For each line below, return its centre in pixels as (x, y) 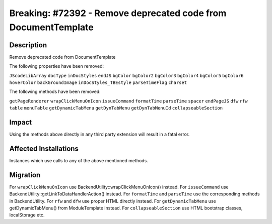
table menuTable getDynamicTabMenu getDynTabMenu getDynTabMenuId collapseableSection (116, 108)
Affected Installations (44, 148)
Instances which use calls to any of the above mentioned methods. (79, 161)
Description (28, 45)
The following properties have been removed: (57, 66)
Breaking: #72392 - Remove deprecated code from (118, 13)
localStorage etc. (27, 215)
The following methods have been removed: (55, 92)
